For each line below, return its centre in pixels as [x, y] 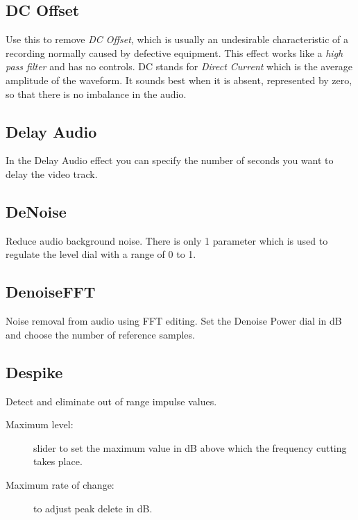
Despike [34, 372]
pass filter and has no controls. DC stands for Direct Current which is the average [179, 66]
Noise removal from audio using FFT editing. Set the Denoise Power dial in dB [174, 321]
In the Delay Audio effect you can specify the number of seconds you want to [170, 160]
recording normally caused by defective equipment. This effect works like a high [174, 52]
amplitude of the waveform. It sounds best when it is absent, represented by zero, [179, 80]
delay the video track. [52, 173]
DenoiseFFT [51, 292]
